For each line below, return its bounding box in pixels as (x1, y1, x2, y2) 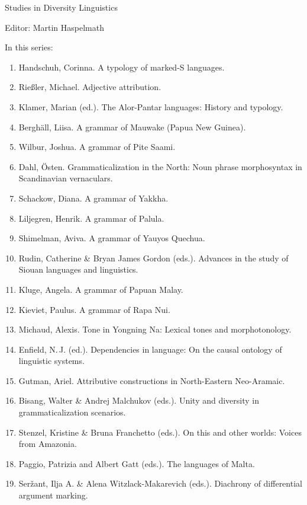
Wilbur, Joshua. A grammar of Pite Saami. (18, 140, 176, 153)
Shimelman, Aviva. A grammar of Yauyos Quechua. (18, 232, 205, 244)
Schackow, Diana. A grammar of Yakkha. (18, 191, 169, 204)
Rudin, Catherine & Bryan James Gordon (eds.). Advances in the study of (18, 251, 289, 264)
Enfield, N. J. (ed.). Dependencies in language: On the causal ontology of (18, 343, 282, 355)
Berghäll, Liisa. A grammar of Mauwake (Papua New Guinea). (18, 120, 246, 133)
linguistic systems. (18, 354, 85, 367)
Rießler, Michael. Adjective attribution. (18, 81, 161, 93)
